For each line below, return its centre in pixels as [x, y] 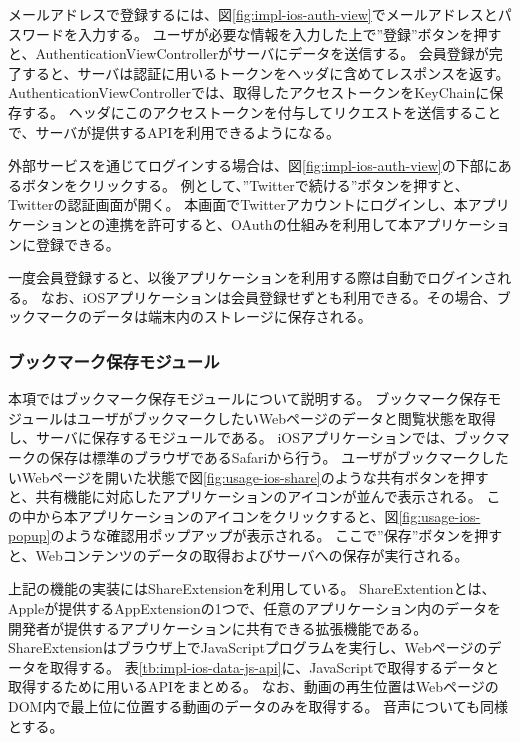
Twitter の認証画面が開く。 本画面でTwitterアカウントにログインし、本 [238, 204]
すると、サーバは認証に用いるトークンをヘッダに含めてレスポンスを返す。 [265, 72]
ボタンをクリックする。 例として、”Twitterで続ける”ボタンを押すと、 [245, 184]
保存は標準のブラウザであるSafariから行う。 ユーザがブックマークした [279, 456]
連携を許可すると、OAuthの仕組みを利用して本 [259, 223]
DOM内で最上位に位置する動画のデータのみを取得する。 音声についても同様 [258, 706]
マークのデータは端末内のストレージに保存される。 [203, 316]
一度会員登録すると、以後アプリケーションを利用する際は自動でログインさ [253, 277]
